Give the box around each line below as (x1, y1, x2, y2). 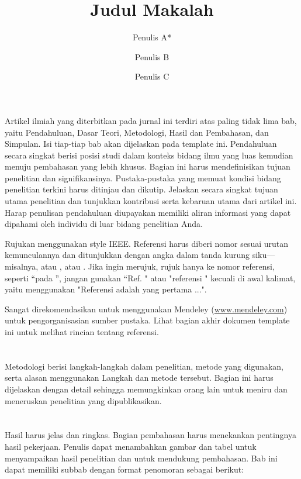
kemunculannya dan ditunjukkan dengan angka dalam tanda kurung (5, 249, 250, 261)
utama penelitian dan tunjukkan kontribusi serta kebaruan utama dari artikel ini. (5, 195, 297, 207)
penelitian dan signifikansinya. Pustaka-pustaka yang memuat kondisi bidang (5, 171, 281, 184)
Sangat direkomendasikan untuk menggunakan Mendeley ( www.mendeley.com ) (5, 302, 288, 315)
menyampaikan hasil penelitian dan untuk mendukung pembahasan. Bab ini (5, 452, 278, 464)
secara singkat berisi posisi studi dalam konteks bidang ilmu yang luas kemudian (5, 149, 293, 161)
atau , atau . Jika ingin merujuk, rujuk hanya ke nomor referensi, (40, 260, 275, 273)
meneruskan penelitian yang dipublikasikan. (5, 394, 162, 406)
